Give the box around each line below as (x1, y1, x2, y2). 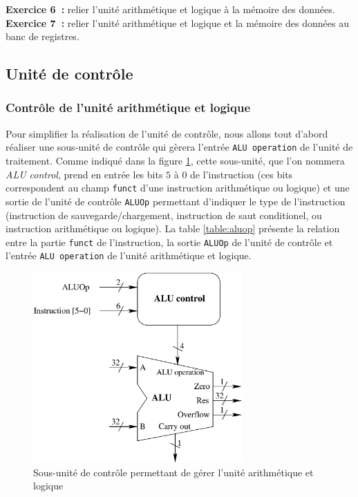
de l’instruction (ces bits (190, 167, 293, 181)
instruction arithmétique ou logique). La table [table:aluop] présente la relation (6, 221, 340, 236)
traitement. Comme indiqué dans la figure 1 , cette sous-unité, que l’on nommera (6, 153, 345, 168)
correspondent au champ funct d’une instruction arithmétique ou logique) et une (6, 180, 350, 195)
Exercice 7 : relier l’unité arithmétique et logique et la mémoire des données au (6, 15, 349, 30)
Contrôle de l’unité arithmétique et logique (6, 99, 251, 116)
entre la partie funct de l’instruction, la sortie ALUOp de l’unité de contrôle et (6, 234, 333, 249)
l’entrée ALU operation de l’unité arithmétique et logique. (6, 248, 252, 263)
